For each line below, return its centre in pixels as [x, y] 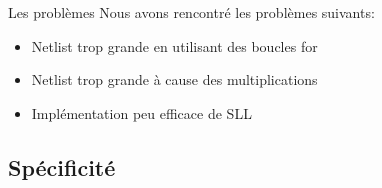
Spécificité [62, 166]
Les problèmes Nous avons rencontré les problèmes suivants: [191, 12]
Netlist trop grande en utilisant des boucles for [174, 45]
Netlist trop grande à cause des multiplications [174, 79]
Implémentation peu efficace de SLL [141, 112]
